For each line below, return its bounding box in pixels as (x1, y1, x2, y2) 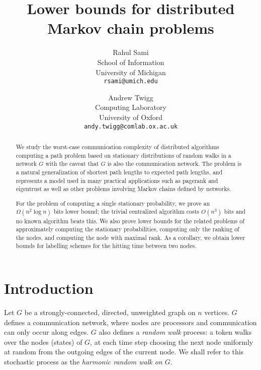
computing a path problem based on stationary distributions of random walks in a (16, 151, 231, 159)
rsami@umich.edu (104, 78, 158, 85)
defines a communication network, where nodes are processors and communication (4, 317, 257, 327)
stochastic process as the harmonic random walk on (4, 356, 162, 367)
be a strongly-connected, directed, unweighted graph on (24, 307, 196, 318)
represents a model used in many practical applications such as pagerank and (16, 176, 218, 184)
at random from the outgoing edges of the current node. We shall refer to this (4, 346, 244, 357)
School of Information (97, 56, 164, 67)
